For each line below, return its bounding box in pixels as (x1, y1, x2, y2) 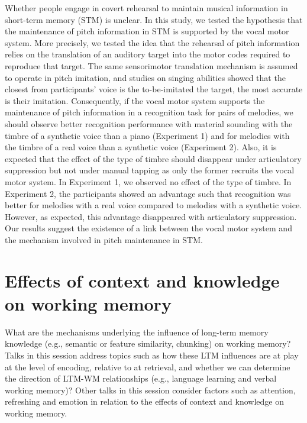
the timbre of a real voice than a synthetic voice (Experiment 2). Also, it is (5, 141, 277, 153)
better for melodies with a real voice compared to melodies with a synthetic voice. (5, 199, 302, 211)
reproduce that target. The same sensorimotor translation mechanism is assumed (5, 59, 298, 72)
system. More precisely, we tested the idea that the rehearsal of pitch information (5, 36, 300, 49)
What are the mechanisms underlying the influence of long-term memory (5, 325, 269, 338)
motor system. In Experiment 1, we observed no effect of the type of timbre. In (5, 175, 292, 188)
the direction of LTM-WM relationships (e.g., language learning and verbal (5, 372, 277, 385)
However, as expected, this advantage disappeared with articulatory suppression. (5, 210, 297, 222)
